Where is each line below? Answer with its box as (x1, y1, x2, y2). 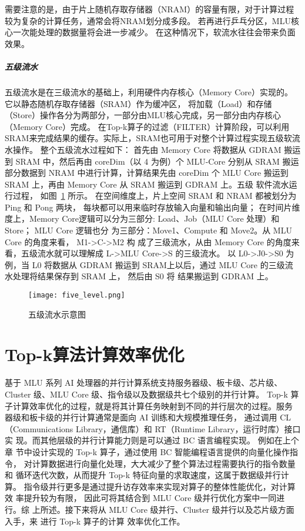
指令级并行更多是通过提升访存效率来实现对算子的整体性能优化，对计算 (24, 480, 296, 492)
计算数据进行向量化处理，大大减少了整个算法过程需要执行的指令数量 (32, 457, 296, 469)
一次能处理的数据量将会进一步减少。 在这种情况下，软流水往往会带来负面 (12, 26, 296, 38)
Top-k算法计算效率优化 (5, 342, 185, 366)
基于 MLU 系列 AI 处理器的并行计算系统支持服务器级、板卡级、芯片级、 (5, 376, 283, 389)
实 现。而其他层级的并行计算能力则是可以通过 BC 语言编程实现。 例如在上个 (5, 434, 299, 446)
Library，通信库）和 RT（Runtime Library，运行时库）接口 (76, 422, 301, 435)
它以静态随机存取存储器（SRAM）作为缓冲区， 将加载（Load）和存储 (5, 97, 272, 109)
